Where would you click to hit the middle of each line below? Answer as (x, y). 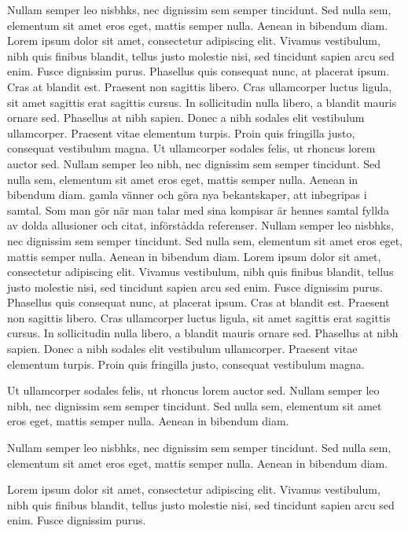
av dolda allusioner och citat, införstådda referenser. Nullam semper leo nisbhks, (200, 225)
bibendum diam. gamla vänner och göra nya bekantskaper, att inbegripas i (187, 195)
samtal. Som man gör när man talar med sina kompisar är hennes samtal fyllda (198, 210)
